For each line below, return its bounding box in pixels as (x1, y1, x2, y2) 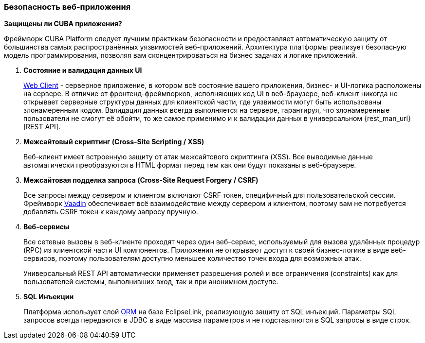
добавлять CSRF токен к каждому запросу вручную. (23, 207, 198, 216)
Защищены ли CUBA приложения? (4, 19, 122, 28)
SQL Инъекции (23, 292, 74, 301)
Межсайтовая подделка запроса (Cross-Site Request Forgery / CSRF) (23, 176, 259, 185)
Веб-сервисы (23, 223, 70, 231)
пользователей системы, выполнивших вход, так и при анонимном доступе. (23, 277, 278, 286)
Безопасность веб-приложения (4, 2, 131, 12)
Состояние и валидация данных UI (23, 66, 142, 75)
